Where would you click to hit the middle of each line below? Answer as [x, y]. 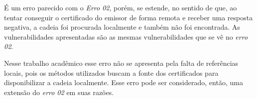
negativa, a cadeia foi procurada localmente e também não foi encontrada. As [122, 27]
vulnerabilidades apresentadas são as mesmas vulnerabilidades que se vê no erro [126, 36]
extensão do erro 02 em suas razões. [59, 92]
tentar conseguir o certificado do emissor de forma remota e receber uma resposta [128, 17]
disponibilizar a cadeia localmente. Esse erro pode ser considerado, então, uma [124, 82]
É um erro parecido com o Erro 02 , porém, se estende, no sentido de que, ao [121, 7]
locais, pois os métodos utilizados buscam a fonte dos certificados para [111, 73]
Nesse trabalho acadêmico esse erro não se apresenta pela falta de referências [121, 63]
